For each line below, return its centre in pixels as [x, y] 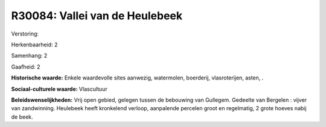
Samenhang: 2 [29, 56]
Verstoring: [25, 34]
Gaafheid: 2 [26, 67]
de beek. [22, 117]
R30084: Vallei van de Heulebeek [97, 16]
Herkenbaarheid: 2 [34, 45]
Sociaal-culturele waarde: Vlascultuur [59, 89]
